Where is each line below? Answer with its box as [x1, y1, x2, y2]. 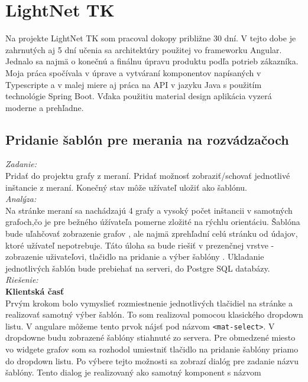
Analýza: [5, 192, 37, 205]
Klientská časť [5, 285, 64, 298]
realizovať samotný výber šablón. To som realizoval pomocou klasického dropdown [5, 308, 303, 321]
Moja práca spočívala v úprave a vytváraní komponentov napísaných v [5, 66, 261, 79]
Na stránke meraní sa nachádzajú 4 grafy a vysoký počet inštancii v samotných [5, 204, 293, 216]
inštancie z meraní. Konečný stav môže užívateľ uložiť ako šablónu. [5, 181, 247, 193]
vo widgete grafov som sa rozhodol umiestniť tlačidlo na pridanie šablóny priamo [5, 343, 299, 355]
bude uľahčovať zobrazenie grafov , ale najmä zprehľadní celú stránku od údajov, [5, 227, 298, 240]
